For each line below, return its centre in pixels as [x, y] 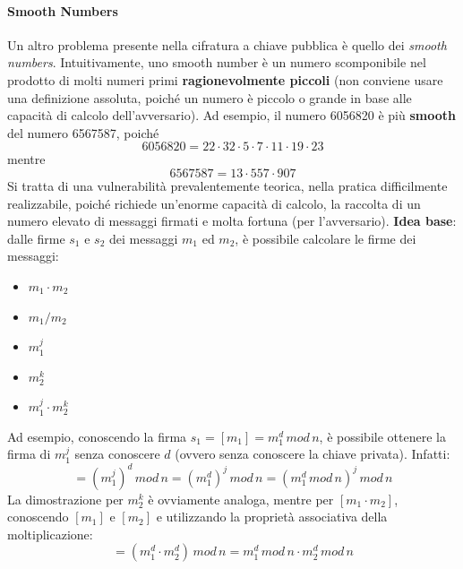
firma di [29, 454]
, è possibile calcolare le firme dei [326, 238]
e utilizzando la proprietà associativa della [272, 517]
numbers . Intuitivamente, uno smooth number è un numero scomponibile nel [217, 62]
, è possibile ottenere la [382, 436]
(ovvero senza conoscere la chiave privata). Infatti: [313, 454]
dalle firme [36, 238]
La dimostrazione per [65, 499]
